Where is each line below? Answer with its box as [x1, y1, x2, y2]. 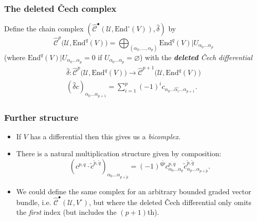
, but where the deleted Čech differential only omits [89, 196, 252, 207]
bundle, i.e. [16, 196, 51, 207]
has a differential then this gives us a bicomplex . [30, 131, 181, 141]
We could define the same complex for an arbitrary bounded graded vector [16, 186, 251, 196]
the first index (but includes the [16, 207, 117, 217]
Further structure [4, 110, 79, 123]
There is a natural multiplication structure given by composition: [16, 148, 222, 159]
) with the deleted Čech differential [139, 51, 252, 62]
